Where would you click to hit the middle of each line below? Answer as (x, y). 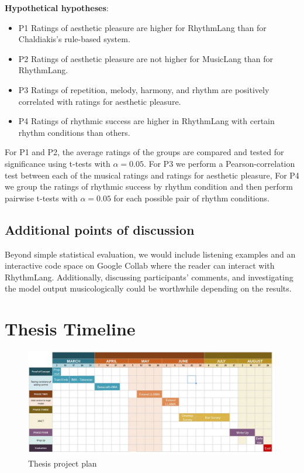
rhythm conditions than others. (74, 132)
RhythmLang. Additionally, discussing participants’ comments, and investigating (149, 277)
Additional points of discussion (100, 229)
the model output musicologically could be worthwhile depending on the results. (148, 288)
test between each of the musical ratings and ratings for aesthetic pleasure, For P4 (152, 175)
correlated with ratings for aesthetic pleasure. (100, 101)
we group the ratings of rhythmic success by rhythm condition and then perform (149, 186)
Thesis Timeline (70, 329)
